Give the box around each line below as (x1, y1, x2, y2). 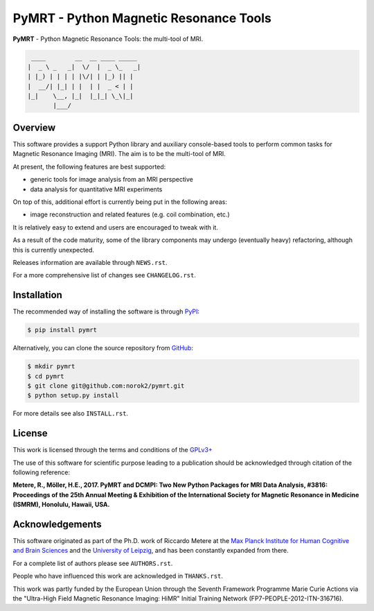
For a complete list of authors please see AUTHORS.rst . (12, 559, 173, 567)
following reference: (12, 468, 71, 476)
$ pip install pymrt (27, 326, 97, 334)
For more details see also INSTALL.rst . (12, 409, 128, 418)
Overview (12, 121, 56, 133)
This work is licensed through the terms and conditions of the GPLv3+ (12, 446, 213, 454)
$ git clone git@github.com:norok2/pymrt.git (27, 381, 185, 390)
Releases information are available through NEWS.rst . (12, 258, 168, 266)
